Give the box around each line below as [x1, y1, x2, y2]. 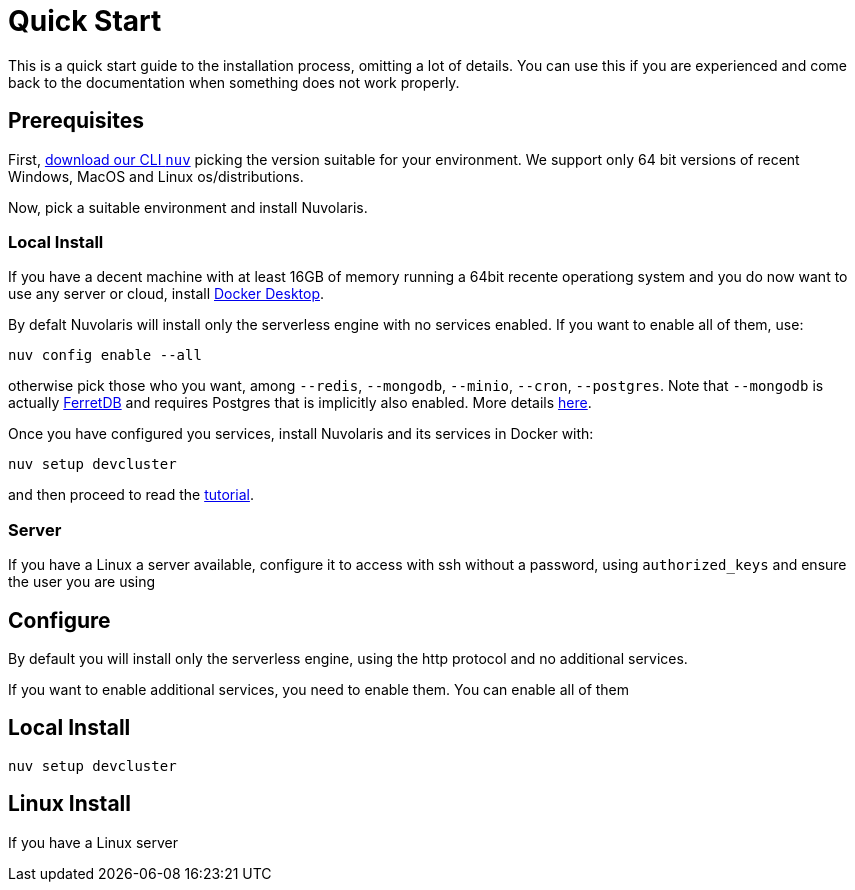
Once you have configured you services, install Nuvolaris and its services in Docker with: [8, 425, 594, 443]
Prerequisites [8, 108, 144, 134]
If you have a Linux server [8, 833, 179, 851]
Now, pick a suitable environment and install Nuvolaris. [8, 198, 368, 216]
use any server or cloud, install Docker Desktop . [8, 285, 325, 303]
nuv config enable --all [8, 347, 202, 364]
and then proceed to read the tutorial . [8, 486, 254, 504]
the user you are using [8, 573, 156, 591]
